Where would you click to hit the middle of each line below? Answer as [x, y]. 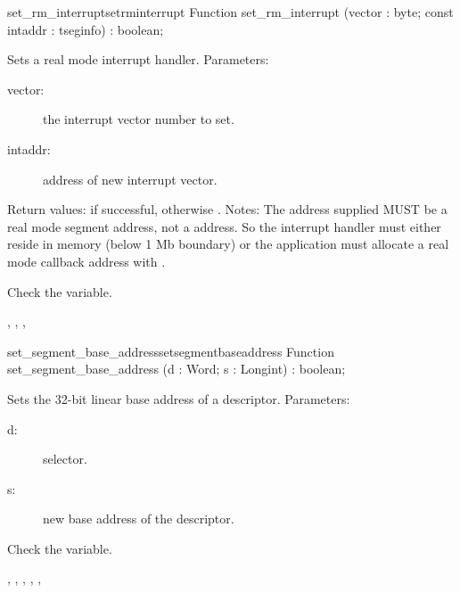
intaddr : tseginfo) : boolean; [86, 29]
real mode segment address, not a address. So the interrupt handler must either [224, 226]
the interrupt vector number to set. [139, 119]
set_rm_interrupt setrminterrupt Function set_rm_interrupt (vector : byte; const [230, 12]
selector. [65, 459]
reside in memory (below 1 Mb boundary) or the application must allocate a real [228, 244]
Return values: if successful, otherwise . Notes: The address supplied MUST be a [227, 209]
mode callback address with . [86, 261]
